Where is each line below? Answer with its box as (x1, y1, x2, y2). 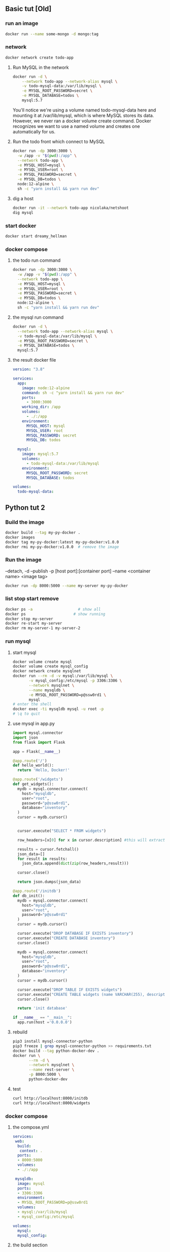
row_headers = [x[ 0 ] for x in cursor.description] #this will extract (17, 837, 165, 842)
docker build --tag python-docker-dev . (12, 1048, 99, 1053)
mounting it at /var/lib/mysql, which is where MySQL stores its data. (12, 112, 154, 118)
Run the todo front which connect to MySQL (12, 138, 105, 145)
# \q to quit (12, 711, 41, 717)
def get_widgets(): (12, 782, 54, 787)
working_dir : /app (22, 404, 61, 410)
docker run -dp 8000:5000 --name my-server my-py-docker (5, 583, 128, 588)
